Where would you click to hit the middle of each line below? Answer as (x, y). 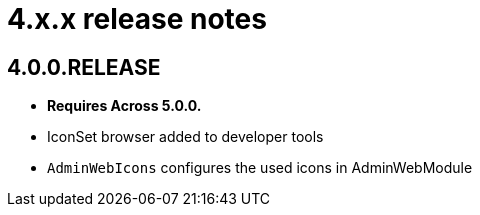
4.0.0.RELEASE (84, 67)
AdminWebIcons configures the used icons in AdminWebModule (260, 168)
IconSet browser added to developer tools (185, 137)
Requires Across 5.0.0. (124, 106)
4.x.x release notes (137, 19)
